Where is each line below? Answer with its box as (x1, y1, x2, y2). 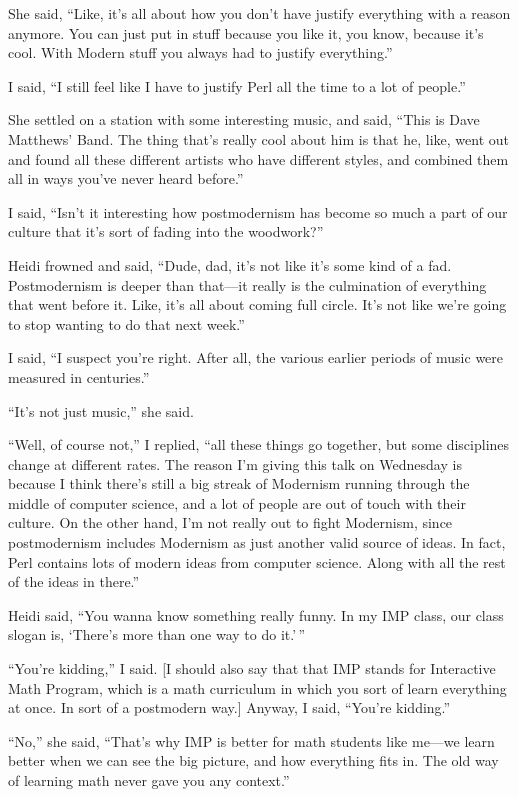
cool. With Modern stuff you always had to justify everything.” (8, 42, 393, 63)
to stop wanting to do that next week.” (8, 313, 245, 334)
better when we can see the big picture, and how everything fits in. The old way (8, 750, 499, 771)
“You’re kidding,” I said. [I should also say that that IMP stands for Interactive (8, 658, 496, 679)
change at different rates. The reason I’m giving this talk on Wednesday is (8, 453, 462, 474)
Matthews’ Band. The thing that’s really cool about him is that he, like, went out (8, 128, 509, 149)
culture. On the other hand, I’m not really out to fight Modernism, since (8, 512, 453, 533)
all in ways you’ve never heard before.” (8, 168, 244, 189)
